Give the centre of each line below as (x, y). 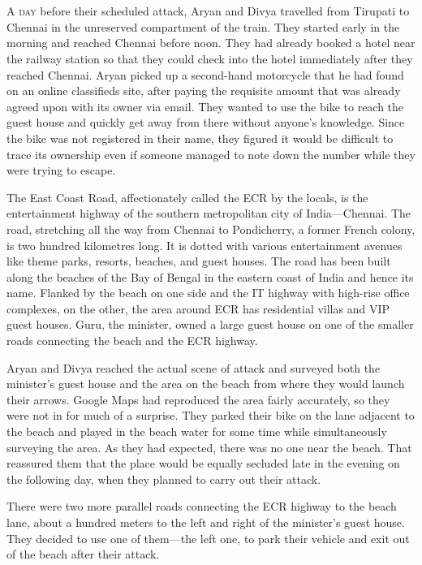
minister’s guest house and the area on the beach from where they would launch (206, 384)
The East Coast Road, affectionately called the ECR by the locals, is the (187, 197)
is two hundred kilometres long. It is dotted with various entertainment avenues (205, 245)
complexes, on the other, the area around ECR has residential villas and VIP (198, 308)
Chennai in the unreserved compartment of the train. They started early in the (203, 26)
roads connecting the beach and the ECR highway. (132, 341)
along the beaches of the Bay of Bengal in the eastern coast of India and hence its (210, 276)
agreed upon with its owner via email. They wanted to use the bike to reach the (205, 106)
